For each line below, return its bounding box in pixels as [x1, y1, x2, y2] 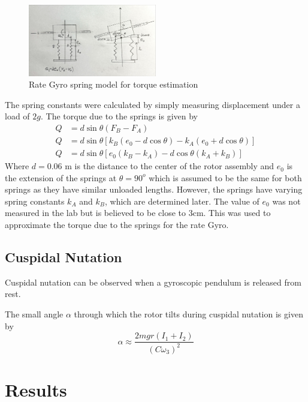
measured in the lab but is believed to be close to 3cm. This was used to [5, 206, 271, 219]
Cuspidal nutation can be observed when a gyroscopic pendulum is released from [5, 275, 301, 288]
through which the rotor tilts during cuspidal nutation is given [74, 308, 303, 320]
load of [5, 110, 30, 122]
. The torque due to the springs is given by [40, 110, 198, 122]
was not [272, 194, 301, 207]
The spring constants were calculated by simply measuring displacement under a [5, 98, 300, 110]
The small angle [5, 308, 64, 320]
